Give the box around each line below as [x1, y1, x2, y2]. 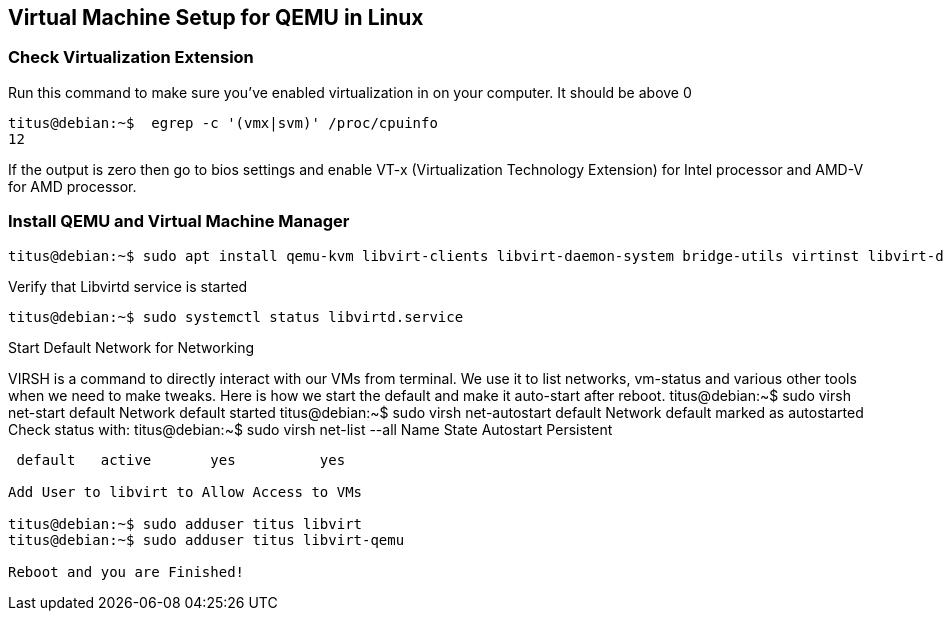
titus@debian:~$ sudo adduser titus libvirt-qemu [8, 531, 405, 548]
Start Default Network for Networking [8, 338, 255, 356]
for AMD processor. [8, 177, 137, 195]
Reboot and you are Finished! [8, 563, 245, 580]
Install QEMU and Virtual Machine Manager [8, 211, 350, 232]
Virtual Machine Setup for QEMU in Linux [8, 5, 424, 30]
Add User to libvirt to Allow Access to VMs [8, 483, 363, 500]
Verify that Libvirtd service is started [8, 277, 248, 295]
